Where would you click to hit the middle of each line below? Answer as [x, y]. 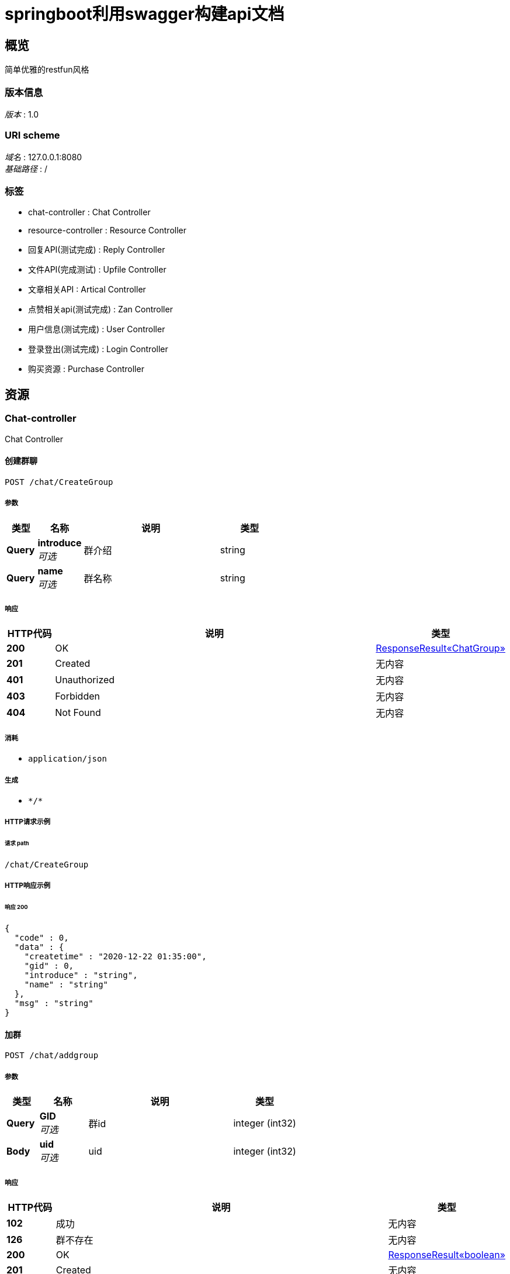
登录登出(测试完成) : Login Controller [98, 349]
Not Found [78, 713]
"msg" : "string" [54, 1003]
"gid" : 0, [49, 966]
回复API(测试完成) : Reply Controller [97, 250]
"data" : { [39, 947]
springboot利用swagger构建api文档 [145, 14]
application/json [67, 759]
